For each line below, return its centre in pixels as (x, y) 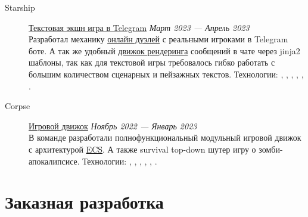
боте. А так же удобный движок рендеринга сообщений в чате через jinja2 (164, 50)
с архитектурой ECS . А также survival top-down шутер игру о (142, 149)
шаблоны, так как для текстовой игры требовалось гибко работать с (152, 62)
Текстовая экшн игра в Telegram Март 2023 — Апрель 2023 (139, 27)
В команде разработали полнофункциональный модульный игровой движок (165, 137)
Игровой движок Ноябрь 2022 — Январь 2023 (113, 125)
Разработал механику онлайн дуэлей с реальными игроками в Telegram (158, 39)
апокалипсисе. (54, 161)
